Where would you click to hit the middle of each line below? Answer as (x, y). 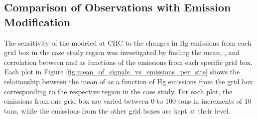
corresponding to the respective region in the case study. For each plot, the (118, 91)
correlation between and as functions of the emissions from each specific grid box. (128, 62)
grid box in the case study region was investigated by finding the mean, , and (122, 52)
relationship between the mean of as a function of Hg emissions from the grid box (128, 81)
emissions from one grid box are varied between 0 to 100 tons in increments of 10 (128, 101)
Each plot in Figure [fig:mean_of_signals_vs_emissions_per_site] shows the (122, 72)
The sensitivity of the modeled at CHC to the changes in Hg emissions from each (128, 42)
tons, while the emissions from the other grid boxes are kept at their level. (117, 110)
